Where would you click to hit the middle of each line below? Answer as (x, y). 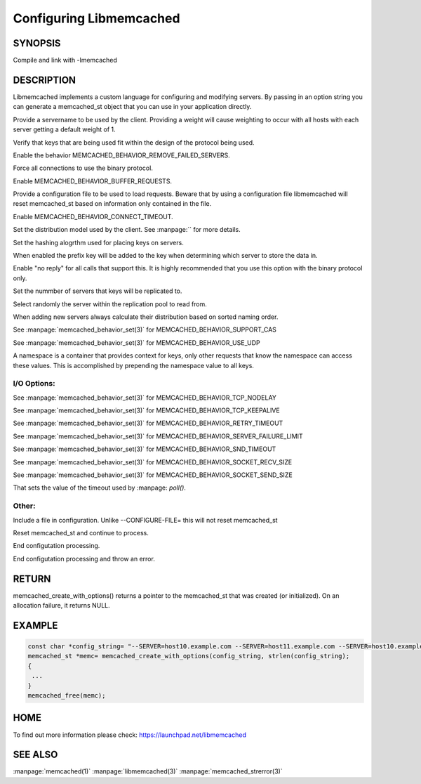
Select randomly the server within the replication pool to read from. (110, 304)
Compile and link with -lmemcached (65, 60)
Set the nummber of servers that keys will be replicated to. (98, 291)
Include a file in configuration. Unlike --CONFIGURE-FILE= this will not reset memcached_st (145, 520)
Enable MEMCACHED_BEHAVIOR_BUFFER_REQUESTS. (92, 181)
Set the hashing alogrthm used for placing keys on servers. (98, 242)
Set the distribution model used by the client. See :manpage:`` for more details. (127, 230)
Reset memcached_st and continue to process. (81, 533)
